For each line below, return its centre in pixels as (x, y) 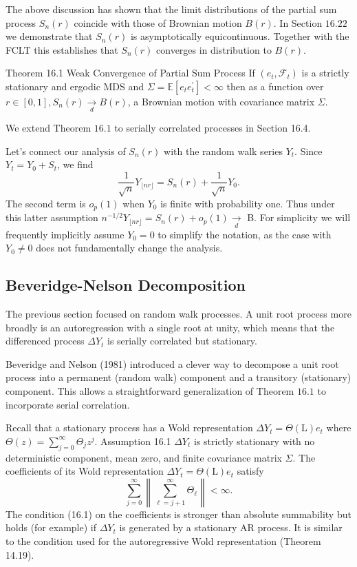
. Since (309, 151)
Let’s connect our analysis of (66, 151)
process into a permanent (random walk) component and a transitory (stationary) (178, 377)
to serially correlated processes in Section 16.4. (213, 128)
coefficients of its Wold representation (85, 471)
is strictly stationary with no (254, 441)
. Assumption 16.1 (133, 441)
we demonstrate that (49, 36)
